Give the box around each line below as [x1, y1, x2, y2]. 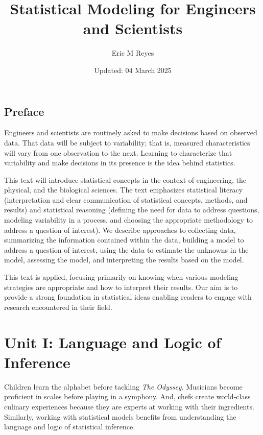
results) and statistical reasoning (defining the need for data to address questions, [4, 204, 259, 215]
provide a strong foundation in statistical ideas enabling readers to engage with [4, 292, 252, 302]
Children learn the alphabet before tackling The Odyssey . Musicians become [4, 381, 243, 392]
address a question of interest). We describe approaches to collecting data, [4, 224, 236, 235]
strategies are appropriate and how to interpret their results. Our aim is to [4, 281, 238, 292]
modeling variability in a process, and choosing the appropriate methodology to [4, 214, 253, 225]
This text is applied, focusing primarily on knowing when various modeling [4, 272, 238, 282]
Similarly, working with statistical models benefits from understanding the [4, 411, 236, 422]
